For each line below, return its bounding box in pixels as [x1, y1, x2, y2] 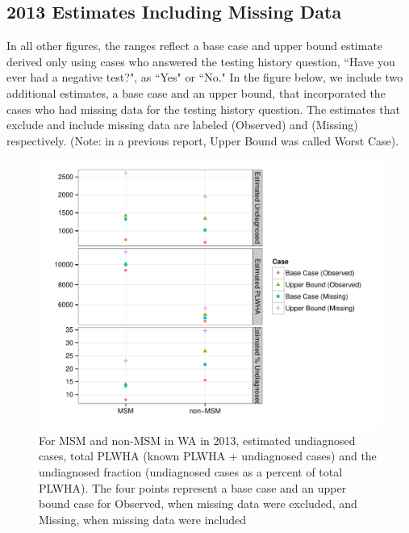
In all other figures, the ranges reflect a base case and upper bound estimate [6, 37, 383, 54]
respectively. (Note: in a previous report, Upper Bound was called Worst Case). [6, 132, 399, 149]
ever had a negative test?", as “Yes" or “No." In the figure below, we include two [6, 69, 403, 86]
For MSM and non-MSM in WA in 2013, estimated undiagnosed [39, 431, 356, 448]
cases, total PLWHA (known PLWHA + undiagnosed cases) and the [39, 447, 377, 464]
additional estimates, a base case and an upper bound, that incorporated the [6, 84, 386, 101]
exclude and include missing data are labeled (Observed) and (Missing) [6, 116, 358, 133]
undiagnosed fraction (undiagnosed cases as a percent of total [39, 464, 343, 481]
